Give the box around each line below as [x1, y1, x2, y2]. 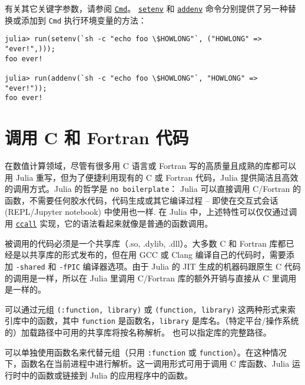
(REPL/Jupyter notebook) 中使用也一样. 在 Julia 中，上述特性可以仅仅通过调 [5, 205, 297, 218]
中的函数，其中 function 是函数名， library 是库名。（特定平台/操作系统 [21, 314, 299, 327]
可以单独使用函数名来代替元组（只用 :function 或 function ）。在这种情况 [5, 346, 287, 358]
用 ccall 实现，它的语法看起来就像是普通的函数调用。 [5, 217, 213, 230]
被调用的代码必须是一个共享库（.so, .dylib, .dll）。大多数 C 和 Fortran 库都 [5, 237, 286, 249]
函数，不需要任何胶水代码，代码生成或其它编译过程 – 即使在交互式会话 [5, 194, 279, 206]
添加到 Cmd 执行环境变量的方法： [21, 14, 147, 26]
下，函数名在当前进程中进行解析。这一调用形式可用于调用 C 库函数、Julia [5, 357, 290, 370]
